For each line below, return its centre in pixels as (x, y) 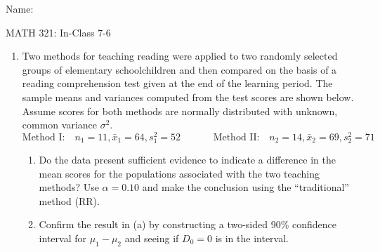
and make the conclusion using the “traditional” (245, 187)
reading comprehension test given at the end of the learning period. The (177, 83)
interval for (63, 238)
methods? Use (69, 187)
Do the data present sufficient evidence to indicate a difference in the (187, 159)
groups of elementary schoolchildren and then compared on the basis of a (179, 69)
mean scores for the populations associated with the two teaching (179, 173)
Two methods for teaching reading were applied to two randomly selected (180, 56)
